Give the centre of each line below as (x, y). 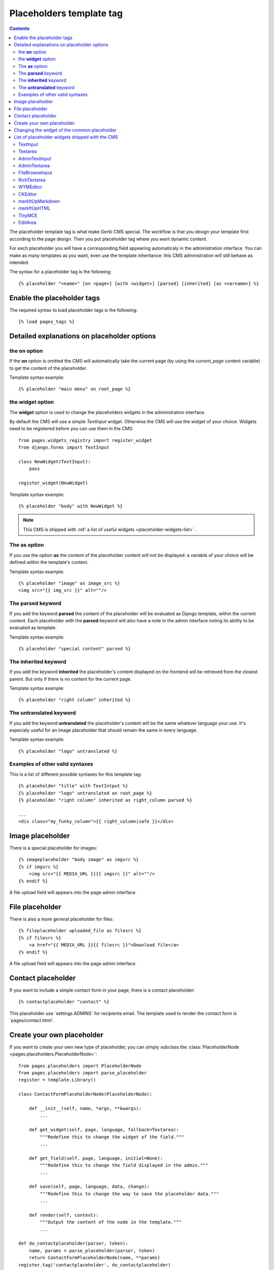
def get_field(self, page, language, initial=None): (96, 1158)
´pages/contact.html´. (32, 1020)
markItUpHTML (35, 208)
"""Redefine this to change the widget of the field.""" (112, 1137)
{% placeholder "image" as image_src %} (69, 583)
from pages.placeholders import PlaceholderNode (80, 1066)
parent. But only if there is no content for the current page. (71, 679)
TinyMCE (28, 215)
